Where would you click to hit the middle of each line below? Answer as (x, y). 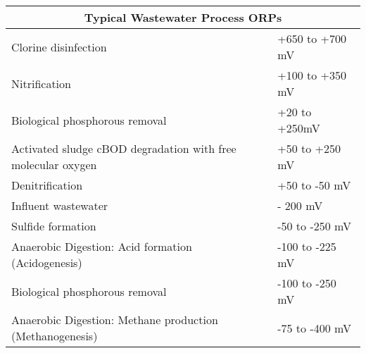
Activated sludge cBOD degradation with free (124, 148)
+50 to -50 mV (314, 185)
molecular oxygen (54, 165)
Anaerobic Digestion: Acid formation (102, 246)
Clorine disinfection (59, 47)
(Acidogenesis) (47, 262)
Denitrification (47, 185)
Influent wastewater (60, 205)
